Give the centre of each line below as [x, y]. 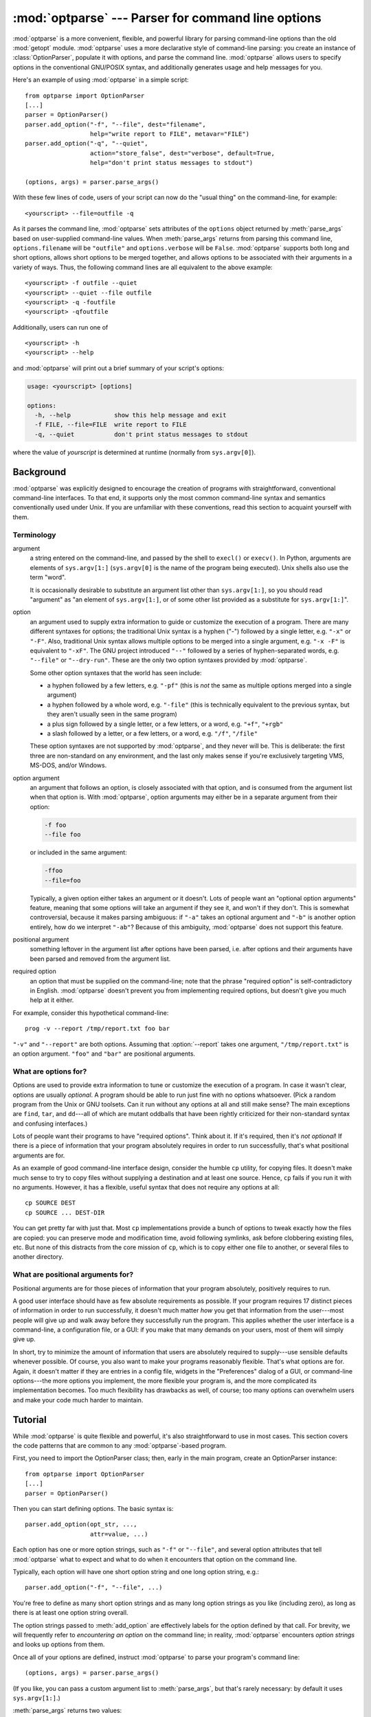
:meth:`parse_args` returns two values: [67, 1711]
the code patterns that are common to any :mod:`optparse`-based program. [120, 1446]
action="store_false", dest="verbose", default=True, [182, 153]
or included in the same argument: [78, 852]
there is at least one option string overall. [70, 1613]
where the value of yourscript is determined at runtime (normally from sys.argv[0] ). [134, 452]
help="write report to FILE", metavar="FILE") [170, 134]
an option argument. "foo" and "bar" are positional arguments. [104, 1054]
